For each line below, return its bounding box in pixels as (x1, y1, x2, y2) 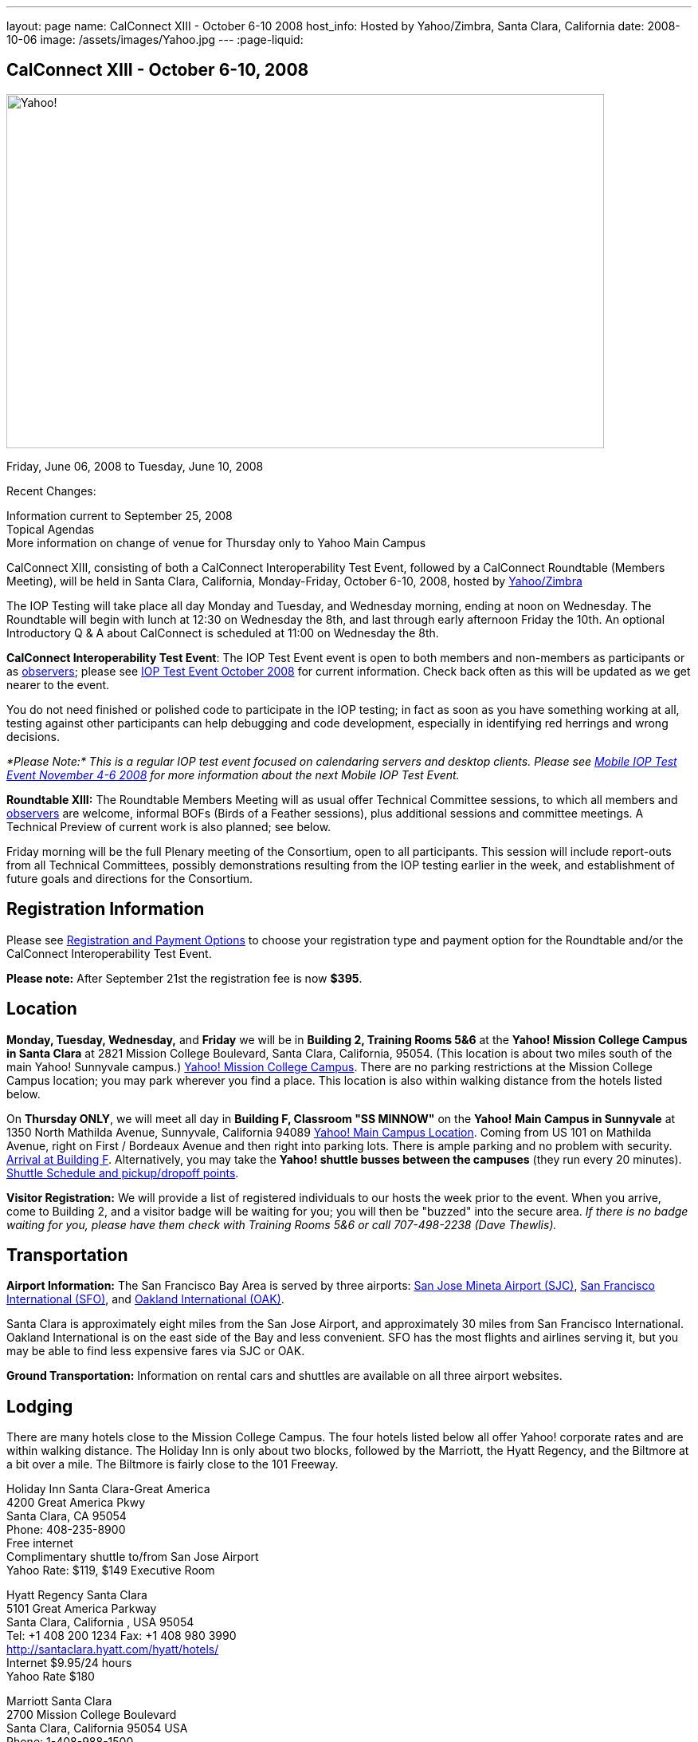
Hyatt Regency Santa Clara (6, 1588, 147, 1602)
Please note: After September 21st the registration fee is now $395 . (6, 971, 363, 985)
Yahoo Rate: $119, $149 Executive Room (6, 1563, 215, 1578)
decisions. (6, 729, 60, 743)
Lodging (6, 1396, 73, 1417)
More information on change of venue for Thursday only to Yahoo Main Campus (6, 535, 426, 550)
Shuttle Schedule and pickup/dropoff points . (6, 1165, 239, 1180)
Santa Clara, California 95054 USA (6, 1721, 188, 1736)
